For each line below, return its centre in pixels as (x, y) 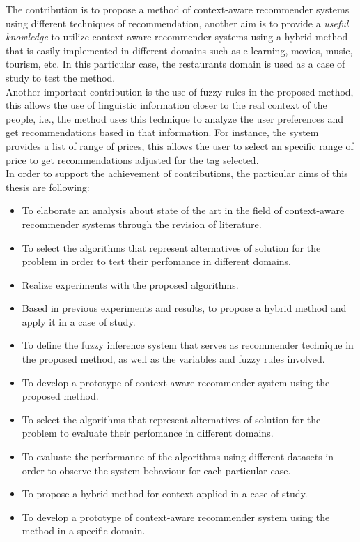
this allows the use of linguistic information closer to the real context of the (166, 105)
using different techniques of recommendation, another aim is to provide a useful (177, 23)
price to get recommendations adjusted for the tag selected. (132, 159)
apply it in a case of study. (79, 321)
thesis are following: (48, 187)
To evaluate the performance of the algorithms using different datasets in (178, 457)
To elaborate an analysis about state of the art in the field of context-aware (183, 210)
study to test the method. (61, 77)
